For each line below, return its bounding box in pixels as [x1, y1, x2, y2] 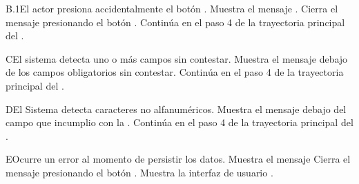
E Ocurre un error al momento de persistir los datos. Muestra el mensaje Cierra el [6, 152, 351, 166]
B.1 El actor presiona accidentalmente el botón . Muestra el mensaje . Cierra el [6, 1, 338, 15]
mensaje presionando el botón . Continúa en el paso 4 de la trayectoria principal [6, 14, 345, 29]
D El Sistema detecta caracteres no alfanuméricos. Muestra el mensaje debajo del [6, 101, 347, 116]
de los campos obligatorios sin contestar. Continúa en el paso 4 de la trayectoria [6, 65, 344, 79]
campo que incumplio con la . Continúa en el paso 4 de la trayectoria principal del [6, 115, 353, 130]
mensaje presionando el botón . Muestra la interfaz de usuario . [6, 165, 273, 179]
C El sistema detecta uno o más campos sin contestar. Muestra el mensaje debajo [6, 51, 348, 65]
